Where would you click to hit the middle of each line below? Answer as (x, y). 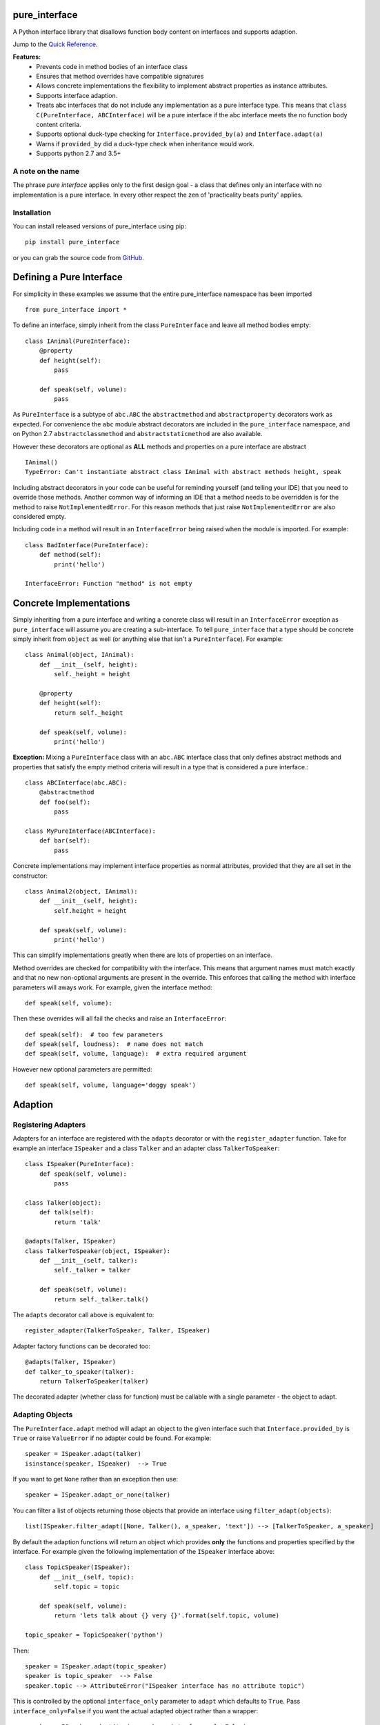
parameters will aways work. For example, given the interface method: (113, 987)
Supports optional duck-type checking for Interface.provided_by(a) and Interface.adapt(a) (180, 134)
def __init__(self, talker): (88, 1261)
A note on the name (46, 171)
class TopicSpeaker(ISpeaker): (78, 1567)
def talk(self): (67, 1212)
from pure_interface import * (76, 309)
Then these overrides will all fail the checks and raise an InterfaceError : (120, 1018)
